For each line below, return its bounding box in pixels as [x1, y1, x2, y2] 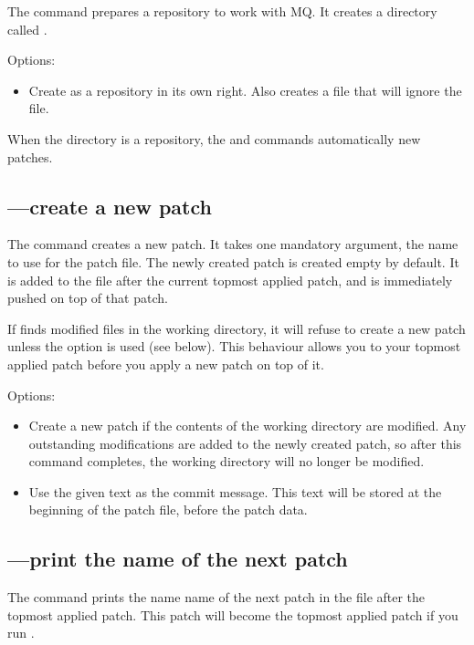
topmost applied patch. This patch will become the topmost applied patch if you [7, 605, 458, 624]
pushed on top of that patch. [7, 288, 168, 307]
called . [7, 19, 47, 38]
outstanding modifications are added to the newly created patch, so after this [28, 433, 462, 453]
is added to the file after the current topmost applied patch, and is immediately [7, 270, 453, 289]
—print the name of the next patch [7, 545, 348, 573]
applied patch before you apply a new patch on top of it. [7, 354, 324, 373]
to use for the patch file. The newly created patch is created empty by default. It [7, 252, 459, 271]
